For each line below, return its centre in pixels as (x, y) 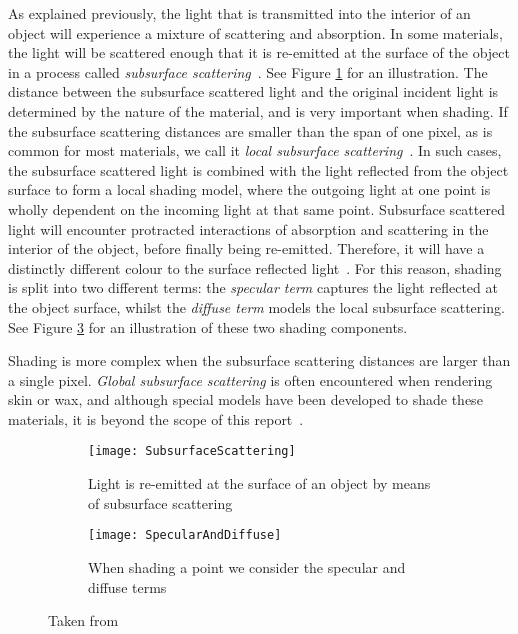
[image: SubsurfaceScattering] (192, 451)
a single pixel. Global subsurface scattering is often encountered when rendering (250, 379)
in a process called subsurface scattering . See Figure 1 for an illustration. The (248, 71)
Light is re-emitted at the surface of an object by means (259, 483)
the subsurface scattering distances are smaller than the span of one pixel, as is (250, 130)
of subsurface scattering (160, 502)
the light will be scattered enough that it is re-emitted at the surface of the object (259, 52)
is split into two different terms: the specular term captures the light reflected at (253, 287)
